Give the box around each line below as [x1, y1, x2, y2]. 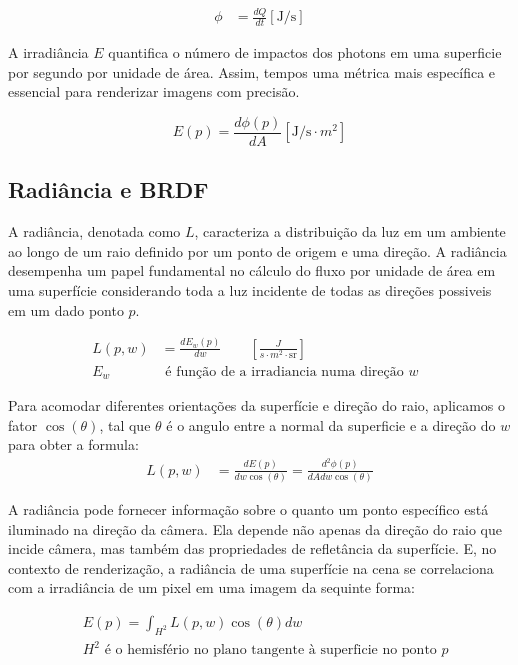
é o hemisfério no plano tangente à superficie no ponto [104, 643, 437, 658]
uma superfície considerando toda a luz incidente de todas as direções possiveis [8, 280, 492, 300]
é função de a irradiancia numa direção [165, 364, 404, 379]
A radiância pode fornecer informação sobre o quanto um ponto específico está [8, 499, 489, 520]
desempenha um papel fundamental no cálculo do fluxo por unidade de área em [8, 260, 496, 281]
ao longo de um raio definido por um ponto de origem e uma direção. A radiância [8, 240, 507, 261]
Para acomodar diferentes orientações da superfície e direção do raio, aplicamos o [8, 395, 505, 416]
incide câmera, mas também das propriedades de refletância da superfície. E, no [8, 538, 497, 559]
